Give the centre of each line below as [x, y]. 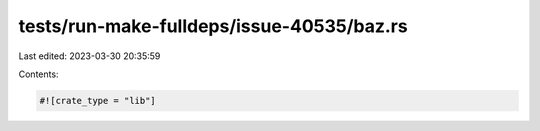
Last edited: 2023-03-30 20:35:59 [89, 56]
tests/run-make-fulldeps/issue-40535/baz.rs [213, 26]
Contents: [38, 74]
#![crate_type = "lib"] [98, 100]
